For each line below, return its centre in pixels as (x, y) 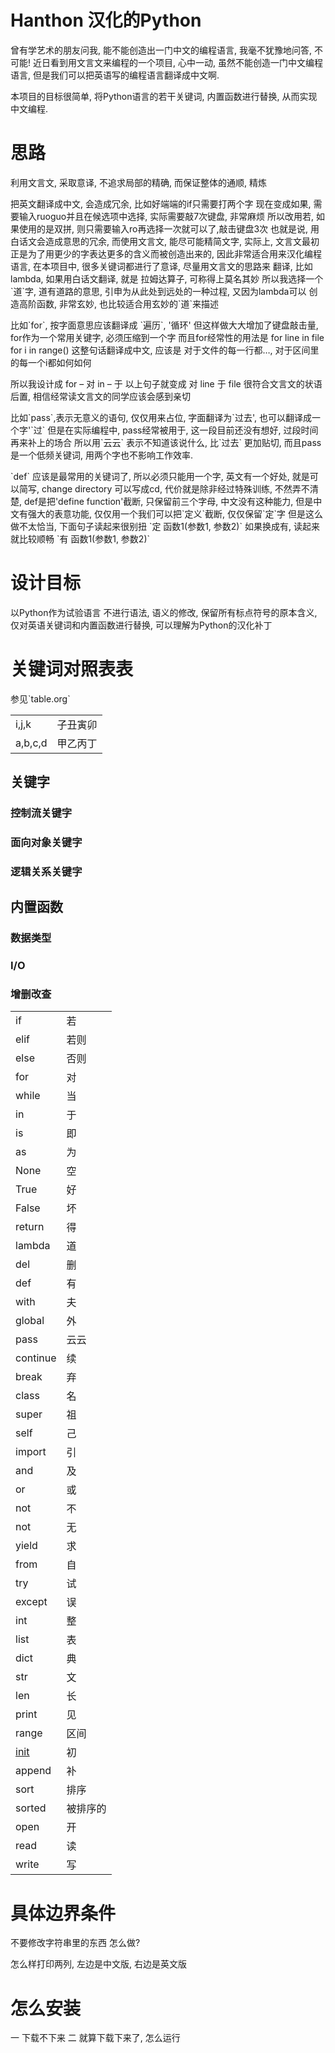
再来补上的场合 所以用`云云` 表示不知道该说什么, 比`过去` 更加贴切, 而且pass (166, 442)
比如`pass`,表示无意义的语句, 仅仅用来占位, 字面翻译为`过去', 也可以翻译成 (161, 417)
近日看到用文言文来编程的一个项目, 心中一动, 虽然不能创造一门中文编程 (177, 62)
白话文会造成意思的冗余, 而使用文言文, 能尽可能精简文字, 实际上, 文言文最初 (165, 241)
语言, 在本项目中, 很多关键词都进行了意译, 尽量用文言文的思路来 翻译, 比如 (161, 266)
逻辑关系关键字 (46, 871)
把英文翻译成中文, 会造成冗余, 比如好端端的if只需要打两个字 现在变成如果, (161, 203)
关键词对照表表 (72, 669)
